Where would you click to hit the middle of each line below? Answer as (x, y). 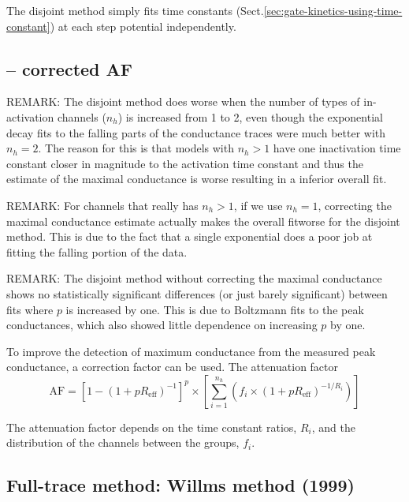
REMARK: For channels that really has (102, 205)
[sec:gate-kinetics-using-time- (333, 10)
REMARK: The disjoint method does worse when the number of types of (183, 101)
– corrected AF (69, 68)
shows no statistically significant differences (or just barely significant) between (197, 293)
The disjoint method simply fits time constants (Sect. (135, 10)
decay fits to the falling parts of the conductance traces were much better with (196, 132)
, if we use (258, 205)
